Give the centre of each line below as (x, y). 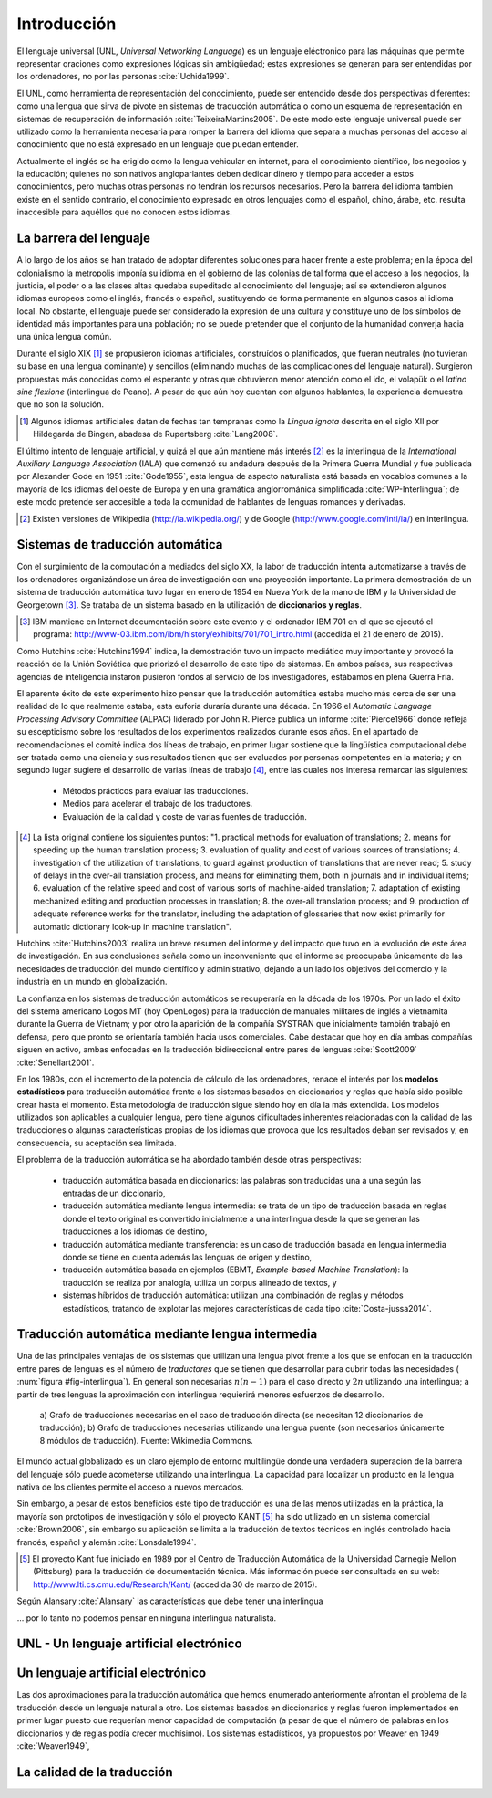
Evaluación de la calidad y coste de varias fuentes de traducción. (184, 816)
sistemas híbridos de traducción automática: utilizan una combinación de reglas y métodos (233, 1295)
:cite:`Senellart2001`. (56, 1062)
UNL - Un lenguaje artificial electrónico (129, 1644)
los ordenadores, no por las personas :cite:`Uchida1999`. (123, 77)
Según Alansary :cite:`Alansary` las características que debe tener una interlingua (170, 1601)
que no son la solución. (61, 404)
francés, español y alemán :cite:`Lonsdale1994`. (107, 1542)
